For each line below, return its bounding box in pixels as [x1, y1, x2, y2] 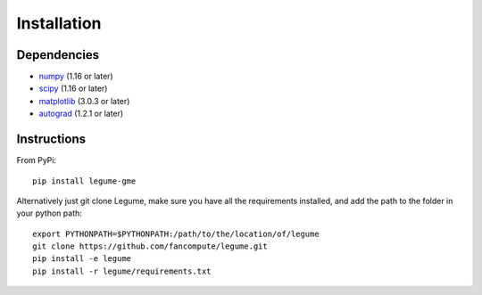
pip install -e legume [32, 254, 132, 264]
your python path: [16, 208, 82, 218]
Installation [16, 13, 102, 33]
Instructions [16, 132, 87, 147]
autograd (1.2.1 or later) [38, 108, 124, 119]
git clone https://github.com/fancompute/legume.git [32, 242, 268, 251]
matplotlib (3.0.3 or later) [38, 95, 130, 106]
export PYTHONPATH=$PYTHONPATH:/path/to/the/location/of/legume [32, 228, 320, 239]
